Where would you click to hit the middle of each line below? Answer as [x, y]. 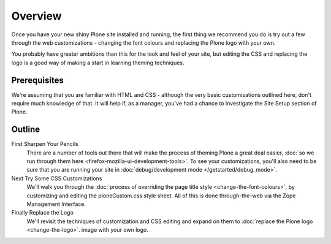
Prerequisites [37, 80]
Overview [36, 16]
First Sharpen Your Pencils [45, 144]
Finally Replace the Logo [42, 213]
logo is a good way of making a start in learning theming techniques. [98, 63]
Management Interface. [56, 204]
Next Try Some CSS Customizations [57, 178]
